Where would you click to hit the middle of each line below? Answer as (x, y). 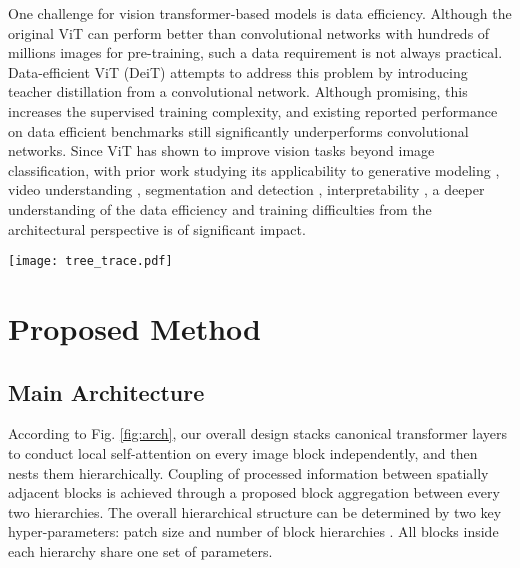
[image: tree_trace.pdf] (90, 261)
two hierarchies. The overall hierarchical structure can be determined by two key (255, 511)
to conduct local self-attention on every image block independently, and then (243, 452)
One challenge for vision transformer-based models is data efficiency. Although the (260, 13)
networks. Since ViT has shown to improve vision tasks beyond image (221, 150)
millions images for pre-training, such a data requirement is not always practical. (255, 52)
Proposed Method (134, 327)
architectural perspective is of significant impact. (157, 228)
